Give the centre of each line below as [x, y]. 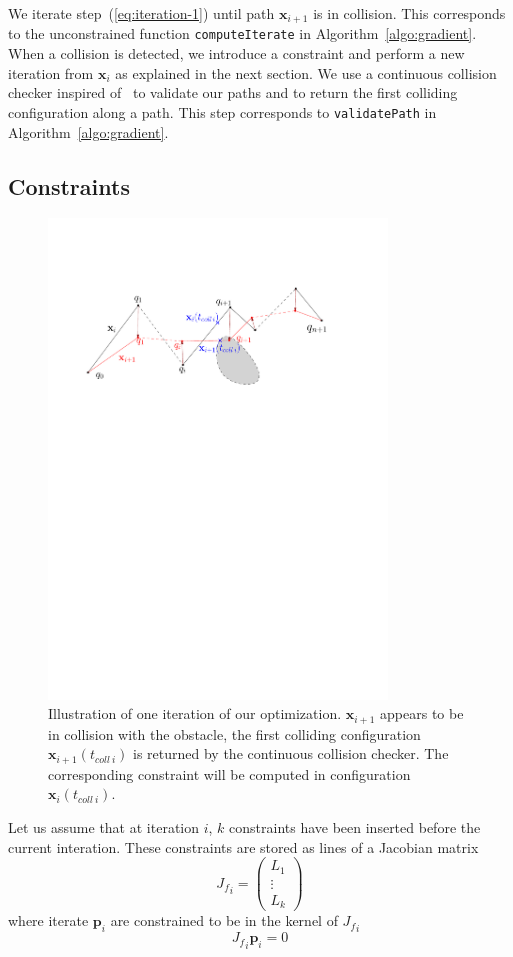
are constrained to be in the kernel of [224, 920]
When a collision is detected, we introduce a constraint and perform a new [236, 53]
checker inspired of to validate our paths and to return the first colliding [233, 92]
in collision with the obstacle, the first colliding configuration [234, 733]
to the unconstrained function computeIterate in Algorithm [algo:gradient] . [242, 33]
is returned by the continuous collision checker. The [291, 753]
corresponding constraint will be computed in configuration [229, 773]
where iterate [48, 920]
